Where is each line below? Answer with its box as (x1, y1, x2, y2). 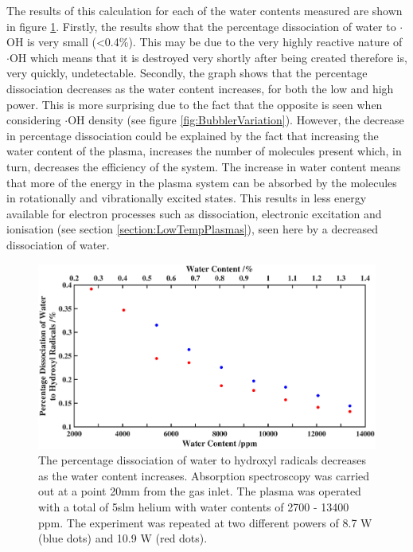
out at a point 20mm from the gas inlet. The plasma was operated (38, 483, 361, 499)
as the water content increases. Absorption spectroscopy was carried (38, 467, 370, 483)
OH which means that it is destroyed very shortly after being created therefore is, (9, 49, 407, 65)
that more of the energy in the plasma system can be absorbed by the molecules (6, 174, 397, 190)
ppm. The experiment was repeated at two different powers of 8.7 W (38, 514, 372, 530)
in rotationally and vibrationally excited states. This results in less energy (6, 190, 367, 206)
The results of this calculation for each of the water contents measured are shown (6, 2, 403, 18)
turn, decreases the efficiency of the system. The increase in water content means (6, 158, 401, 174)
